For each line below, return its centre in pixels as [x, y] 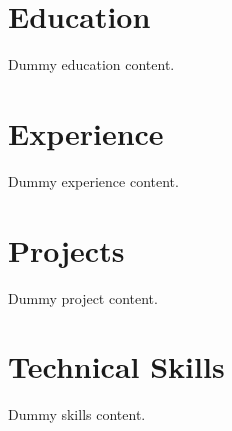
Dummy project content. [83, 297]
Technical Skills [116, 366]
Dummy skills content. [77, 414]
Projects [66, 249]
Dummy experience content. [93, 180]
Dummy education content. [91, 64]
